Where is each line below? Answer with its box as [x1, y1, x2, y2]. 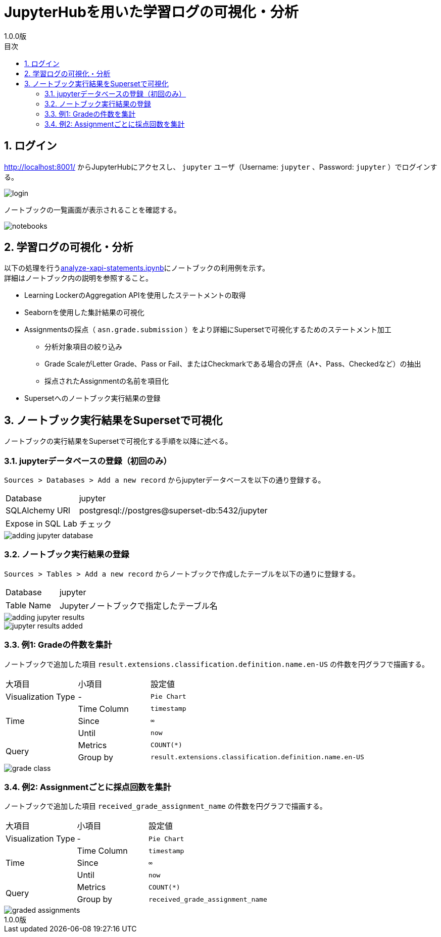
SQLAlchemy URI [6, 505, 71, 516]
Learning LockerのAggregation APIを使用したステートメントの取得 [24, 291, 246, 300]
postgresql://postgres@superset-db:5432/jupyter [79, 505, 268, 516]
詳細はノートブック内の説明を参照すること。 [4, 274, 153, 283]
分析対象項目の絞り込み [44, 342, 122, 351]
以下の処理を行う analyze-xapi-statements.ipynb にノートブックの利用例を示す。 [4, 264, 270, 273]
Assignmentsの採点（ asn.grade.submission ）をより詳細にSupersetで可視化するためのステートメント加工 [24, 325, 391, 334]
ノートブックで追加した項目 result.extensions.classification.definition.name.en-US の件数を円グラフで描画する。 [4, 659, 429, 668]
